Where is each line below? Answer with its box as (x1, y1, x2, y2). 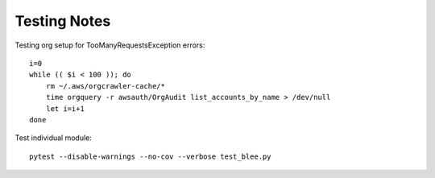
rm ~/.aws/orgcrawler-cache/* (45, 81, 165, 90)
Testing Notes (14, 12, 111, 30)
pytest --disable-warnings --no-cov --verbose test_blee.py (29, 151, 271, 161)
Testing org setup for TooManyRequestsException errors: (14, 40, 205, 50)
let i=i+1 (45, 104, 85, 113)
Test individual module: (14, 133, 93, 143)
